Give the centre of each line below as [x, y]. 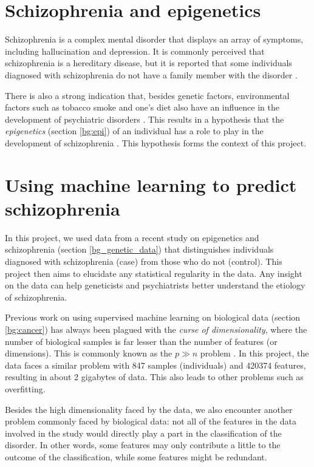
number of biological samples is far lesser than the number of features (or [141, 341]
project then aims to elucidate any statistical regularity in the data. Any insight [154, 273]
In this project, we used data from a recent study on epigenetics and [132, 237]
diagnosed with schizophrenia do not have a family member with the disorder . [151, 74]
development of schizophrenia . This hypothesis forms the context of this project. [156, 142]
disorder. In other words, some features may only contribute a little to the [143, 445]
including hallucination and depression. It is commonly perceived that [135, 51]
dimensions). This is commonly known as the [89, 353]
